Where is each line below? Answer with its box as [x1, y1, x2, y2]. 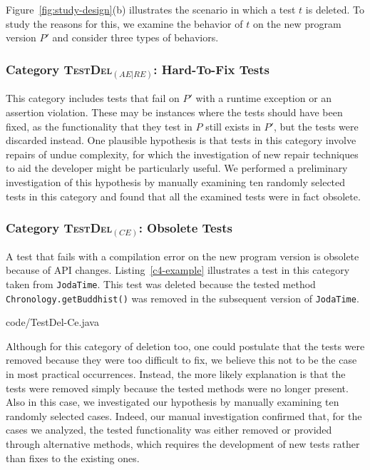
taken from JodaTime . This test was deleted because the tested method [6, 276, 316, 291]
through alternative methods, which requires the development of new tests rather [6, 436, 360, 451]
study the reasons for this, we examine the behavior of [6, 16, 243, 31]
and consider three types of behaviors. [52, 30, 219, 45]
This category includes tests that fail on [6, 91, 180, 106]
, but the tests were [273, 118, 359, 133]
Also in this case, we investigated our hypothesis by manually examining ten [6, 394, 339, 409]
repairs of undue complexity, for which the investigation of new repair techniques [6, 146, 359, 161]
